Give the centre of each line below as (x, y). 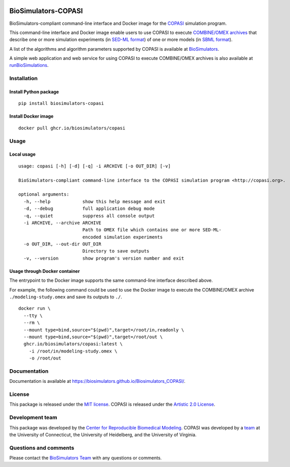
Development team (33, 417)
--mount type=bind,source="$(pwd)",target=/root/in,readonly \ (104, 330)
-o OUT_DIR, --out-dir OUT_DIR (62, 244)
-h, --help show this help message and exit (95, 201)
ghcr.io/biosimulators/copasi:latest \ (73, 344)
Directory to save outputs (116, 251)
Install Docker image (31, 116)
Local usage (22, 154)
